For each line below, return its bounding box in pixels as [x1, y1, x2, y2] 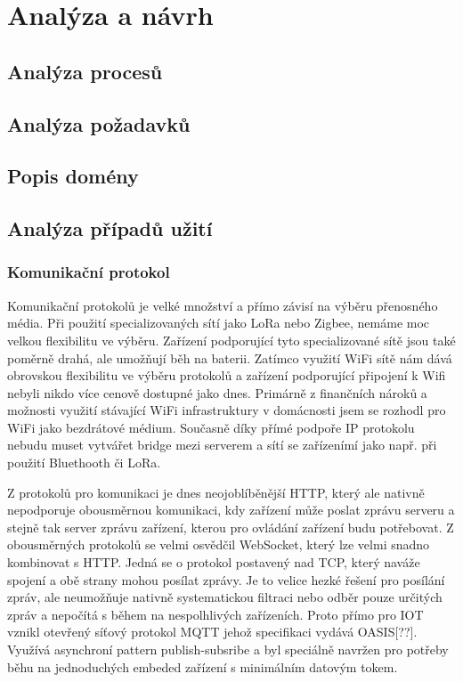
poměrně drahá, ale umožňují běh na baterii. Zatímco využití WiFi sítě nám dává [7, 348, 452, 367]
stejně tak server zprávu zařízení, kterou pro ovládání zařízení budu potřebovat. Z [7, 517, 454, 536]
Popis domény [7, 162, 139, 190]
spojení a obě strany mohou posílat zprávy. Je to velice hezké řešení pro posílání [7, 570, 445, 589]
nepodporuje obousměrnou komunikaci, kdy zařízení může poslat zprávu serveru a [7, 500, 455, 519]
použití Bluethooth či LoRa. [7, 453, 161, 472]
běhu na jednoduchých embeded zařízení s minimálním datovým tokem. [7, 657, 398, 676]
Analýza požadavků [7, 110, 191, 137]
